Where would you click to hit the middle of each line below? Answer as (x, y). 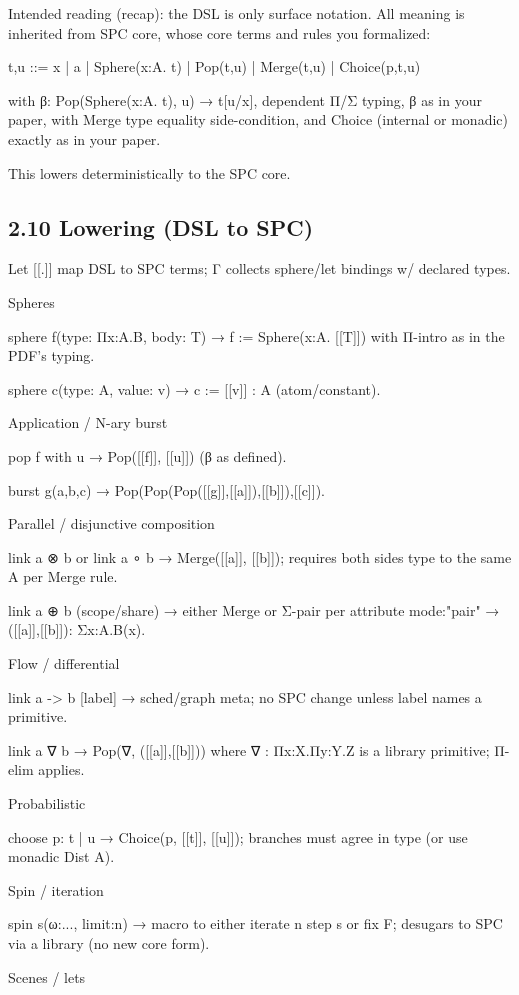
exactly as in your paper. (84, 138)
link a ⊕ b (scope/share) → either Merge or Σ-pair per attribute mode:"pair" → (254, 609)
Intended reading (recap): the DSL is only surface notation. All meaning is (236, 13)
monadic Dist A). (61, 856)
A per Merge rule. (63, 576)
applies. (61, 769)
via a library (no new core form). (109, 943)
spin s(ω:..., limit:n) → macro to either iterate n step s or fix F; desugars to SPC (255, 923)
